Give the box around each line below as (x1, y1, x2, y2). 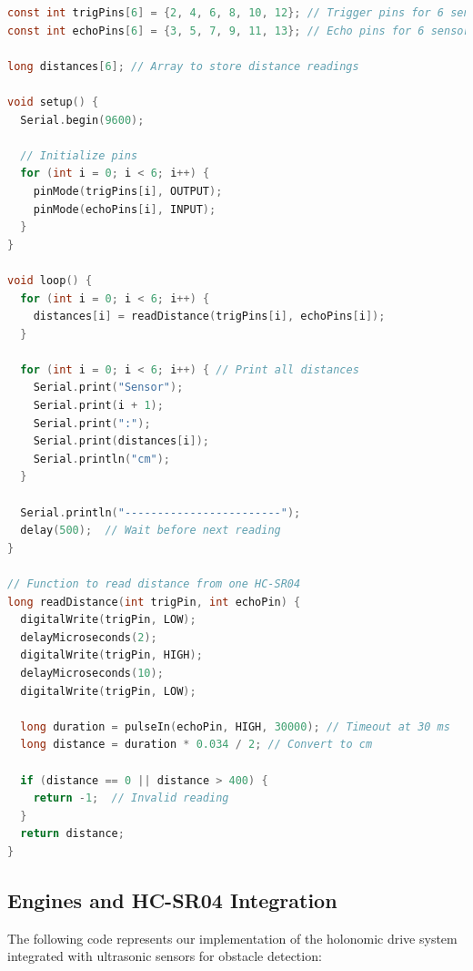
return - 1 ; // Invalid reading (33, 792, 229, 805)
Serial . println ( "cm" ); (33, 452, 171, 465)
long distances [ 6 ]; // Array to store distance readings (7, 59, 359, 73)
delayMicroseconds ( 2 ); (20, 630, 157, 644)
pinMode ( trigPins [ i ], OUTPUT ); (33, 184, 223, 198)
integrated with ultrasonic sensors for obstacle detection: (7, 946, 322, 966)
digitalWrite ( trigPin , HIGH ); (20, 649, 203, 662)
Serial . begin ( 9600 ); (20, 113, 145, 127)
